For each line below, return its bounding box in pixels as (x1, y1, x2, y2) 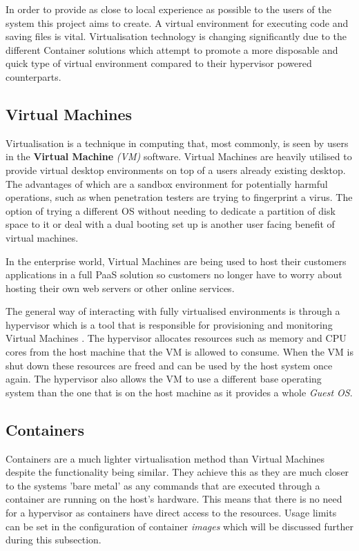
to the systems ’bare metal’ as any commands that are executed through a (6, 478, 320, 492)
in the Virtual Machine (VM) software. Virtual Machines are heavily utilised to (6, 149, 352, 164)
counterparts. (6, 69, 61, 84)
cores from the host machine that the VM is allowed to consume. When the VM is (6, 345, 354, 359)
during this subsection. (6, 532, 101, 547)
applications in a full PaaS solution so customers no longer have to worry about (6, 267, 342, 282)
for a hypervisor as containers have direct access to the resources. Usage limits (6, 505, 337, 520)
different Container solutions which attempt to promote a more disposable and (6, 42, 338, 57)
